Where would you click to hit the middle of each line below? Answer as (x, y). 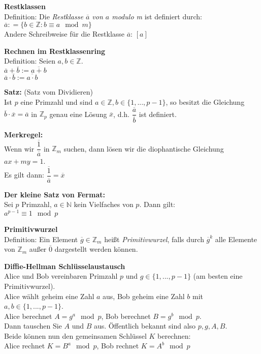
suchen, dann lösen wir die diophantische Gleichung (144, 148)
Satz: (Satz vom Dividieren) (48, 92)
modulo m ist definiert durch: (157, 16)
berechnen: (174, 335)
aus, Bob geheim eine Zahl (144, 296)
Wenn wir (19, 148)
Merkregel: (24, 134)
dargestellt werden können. (96, 249)
